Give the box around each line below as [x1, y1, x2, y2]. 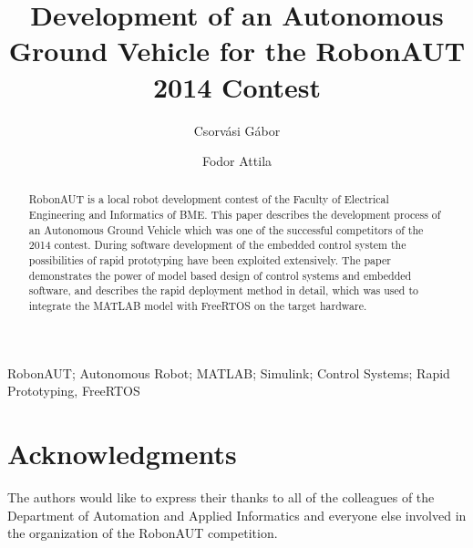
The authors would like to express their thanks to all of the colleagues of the [7, 488, 435, 507]
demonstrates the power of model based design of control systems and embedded [28, 267, 412, 283]
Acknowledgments [7, 435, 237, 472]
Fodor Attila [201, 151, 272, 171]
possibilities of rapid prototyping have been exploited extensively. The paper [28, 253, 391, 268]
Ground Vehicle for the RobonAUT [8, 32, 466, 69]
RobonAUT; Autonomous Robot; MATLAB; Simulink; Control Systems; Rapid [7, 363, 450, 382]
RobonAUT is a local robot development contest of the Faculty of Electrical [28, 191, 389, 207]
